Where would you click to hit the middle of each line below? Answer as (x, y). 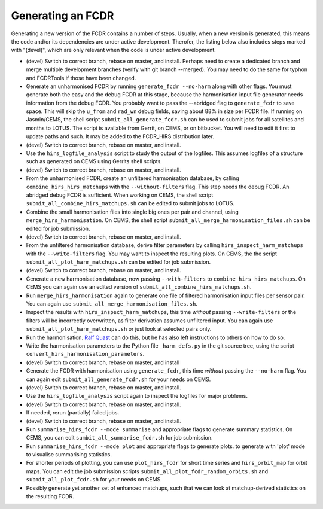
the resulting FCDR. (50, 496)
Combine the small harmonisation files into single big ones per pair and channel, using (132, 212)
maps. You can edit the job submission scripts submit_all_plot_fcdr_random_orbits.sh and (147, 471)
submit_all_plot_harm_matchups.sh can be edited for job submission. (118, 262)
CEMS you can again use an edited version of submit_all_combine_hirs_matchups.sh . (139, 287)
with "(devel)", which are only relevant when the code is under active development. (114, 50)
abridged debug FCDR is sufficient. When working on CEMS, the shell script (120, 195)
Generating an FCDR (63, 16)
